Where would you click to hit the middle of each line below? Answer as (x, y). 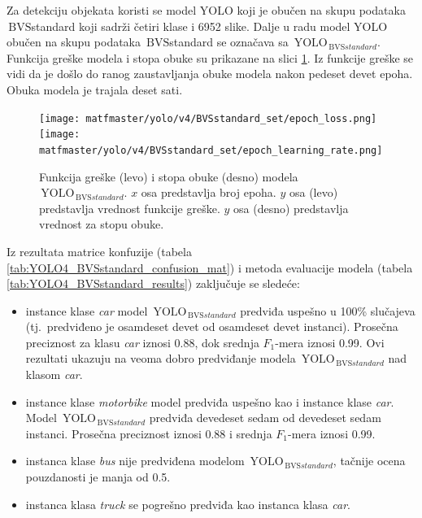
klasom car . (54, 374)
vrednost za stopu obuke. (102, 224)
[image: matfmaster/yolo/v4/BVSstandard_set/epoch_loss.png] (208, 118)
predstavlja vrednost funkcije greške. (130, 208)
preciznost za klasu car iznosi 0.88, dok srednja (142, 342)
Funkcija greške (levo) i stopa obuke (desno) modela (169, 176)
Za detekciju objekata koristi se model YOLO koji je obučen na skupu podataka (206, 10)
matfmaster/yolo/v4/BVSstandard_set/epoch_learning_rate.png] (211, 150)
